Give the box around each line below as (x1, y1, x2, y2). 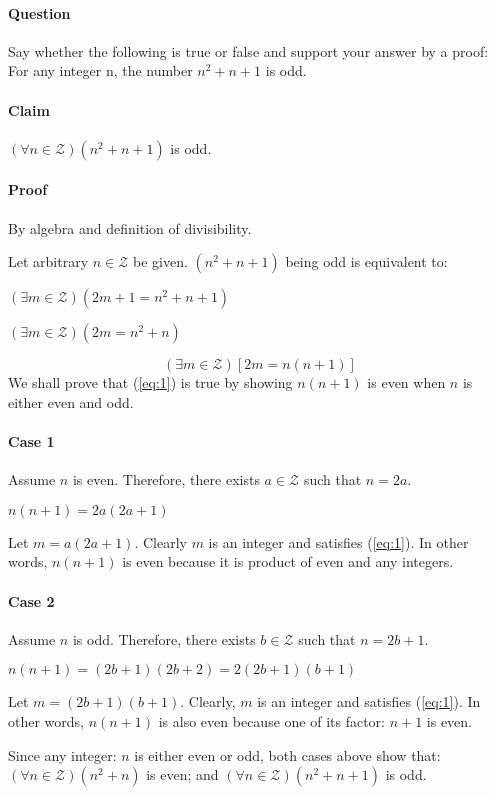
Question (8, 2, 71, 23)
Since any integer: (8, 744, 117, 765)
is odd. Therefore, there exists (72, 628, 256, 649)
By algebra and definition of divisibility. (8, 217, 252, 238)
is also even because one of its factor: (158, 710, 385, 731)
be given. (133, 251, 188, 272)
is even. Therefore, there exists (72, 469, 260, 490)
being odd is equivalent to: (285, 251, 448, 272)
